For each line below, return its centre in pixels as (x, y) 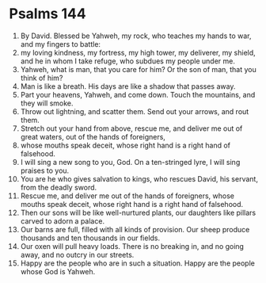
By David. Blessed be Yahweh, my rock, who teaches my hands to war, (136, 36)
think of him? (42, 78)
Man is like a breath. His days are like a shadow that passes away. (128, 86)
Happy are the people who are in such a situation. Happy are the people (138, 263)
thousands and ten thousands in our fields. (90, 238)
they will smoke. (47, 103)
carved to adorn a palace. (63, 221)
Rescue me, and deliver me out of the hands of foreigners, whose (127, 196)
